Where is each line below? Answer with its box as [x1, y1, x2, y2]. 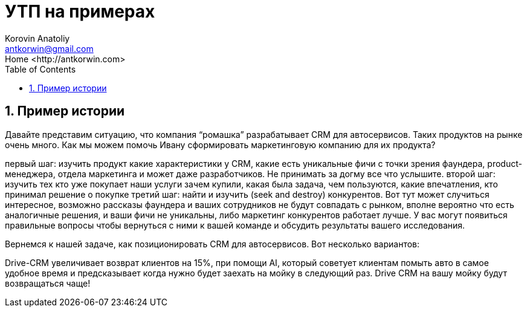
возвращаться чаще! [5, 278, 91, 288]
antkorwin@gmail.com [5, 43, 94, 54]
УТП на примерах [5, 1, 155, 22]
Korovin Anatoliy [5, 33, 70, 44]
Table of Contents [5, 63, 76, 74]
